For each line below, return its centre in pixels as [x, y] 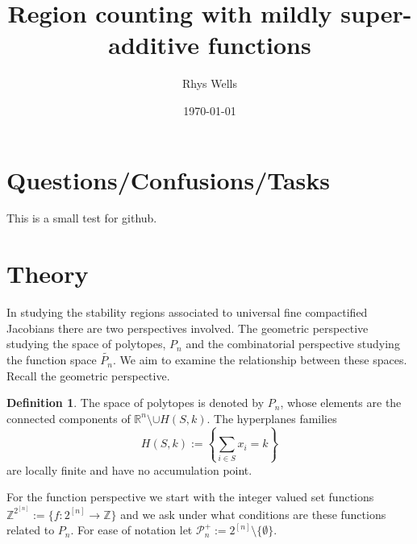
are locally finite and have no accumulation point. [129, 469]
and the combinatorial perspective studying [293, 344]
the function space [52, 360]
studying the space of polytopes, [86, 344]
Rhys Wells [209, 83]
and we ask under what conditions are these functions [253, 514]
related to [31, 530]
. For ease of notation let [131, 530]
